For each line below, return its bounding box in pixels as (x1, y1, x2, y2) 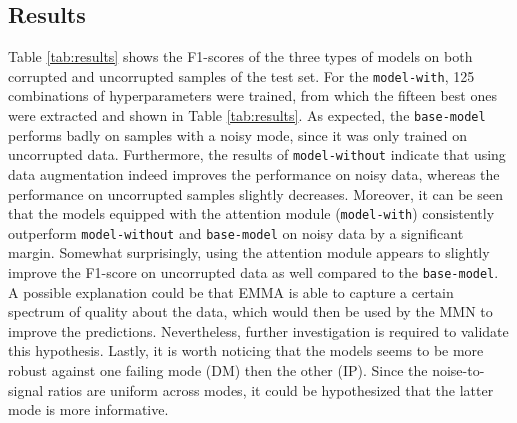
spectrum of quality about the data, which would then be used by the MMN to (8, 301, 493, 322)
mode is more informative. (8, 399, 169, 420)
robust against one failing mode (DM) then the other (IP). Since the (8, 360, 428, 381)
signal (8, 379, 44, 400)
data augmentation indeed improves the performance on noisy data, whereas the (8, 163, 500, 184)
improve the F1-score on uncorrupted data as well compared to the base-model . (8, 262, 499, 283)
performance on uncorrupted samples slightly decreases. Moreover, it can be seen (8, 183, 503, 204)
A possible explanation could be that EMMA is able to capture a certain (8, 281, 454, 302)
